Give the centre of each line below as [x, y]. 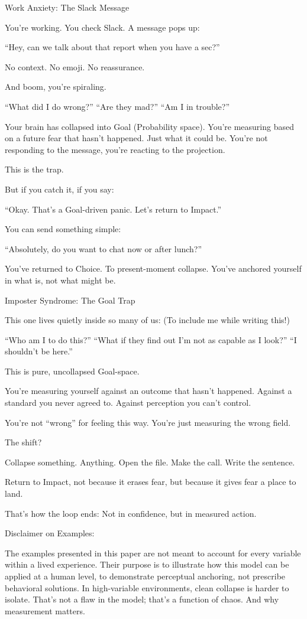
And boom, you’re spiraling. [56, 87]
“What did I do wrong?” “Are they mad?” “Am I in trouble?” [117, 106]
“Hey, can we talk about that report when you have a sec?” [112, 47]
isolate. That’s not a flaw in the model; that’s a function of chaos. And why [142, 599]
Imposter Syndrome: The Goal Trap [70, 300]
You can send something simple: [63, 229]
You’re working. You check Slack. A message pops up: [102, 27]
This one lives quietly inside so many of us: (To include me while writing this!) [147, 320]
